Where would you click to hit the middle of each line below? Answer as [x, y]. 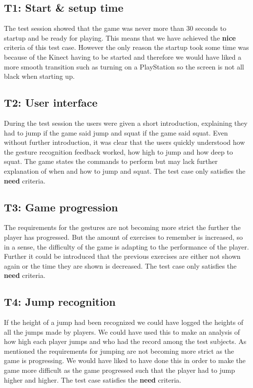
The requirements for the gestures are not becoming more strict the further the [122, 227]
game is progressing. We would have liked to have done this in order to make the [125, 360]
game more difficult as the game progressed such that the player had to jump [119, 370]
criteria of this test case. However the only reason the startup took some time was [126, 47]
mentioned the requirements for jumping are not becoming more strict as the [119, 351]
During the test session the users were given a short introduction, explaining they [126, 123]
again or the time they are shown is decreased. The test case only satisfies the [120, 265]
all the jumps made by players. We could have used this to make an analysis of [122, 331]
